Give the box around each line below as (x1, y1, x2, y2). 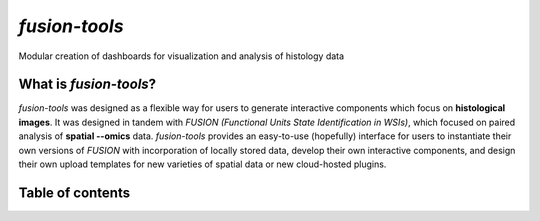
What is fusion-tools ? (18, 76, 157, 93)
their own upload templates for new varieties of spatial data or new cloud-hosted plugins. (18, 158, 387, 170)
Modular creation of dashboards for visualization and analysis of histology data (18, 50, 345, 62)
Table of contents (18, 184, 130, 201)
